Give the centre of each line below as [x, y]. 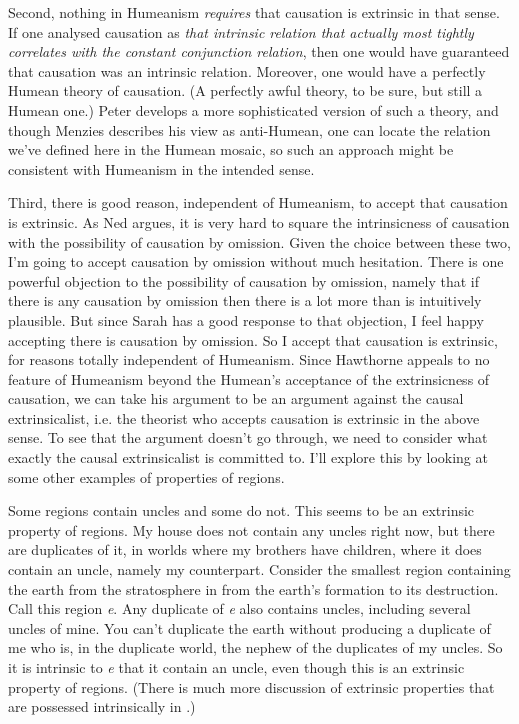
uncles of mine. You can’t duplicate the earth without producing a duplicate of [249, 627]
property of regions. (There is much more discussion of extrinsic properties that [251, 686]
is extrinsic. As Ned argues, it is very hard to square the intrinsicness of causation [259, 221]
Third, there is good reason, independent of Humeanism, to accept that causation [258, 202]
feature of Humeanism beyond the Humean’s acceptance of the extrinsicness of [249, 378]
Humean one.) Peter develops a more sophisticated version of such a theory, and [253, 109]
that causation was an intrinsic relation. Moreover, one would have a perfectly [247, 70]
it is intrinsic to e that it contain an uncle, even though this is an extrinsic [236, 667]
